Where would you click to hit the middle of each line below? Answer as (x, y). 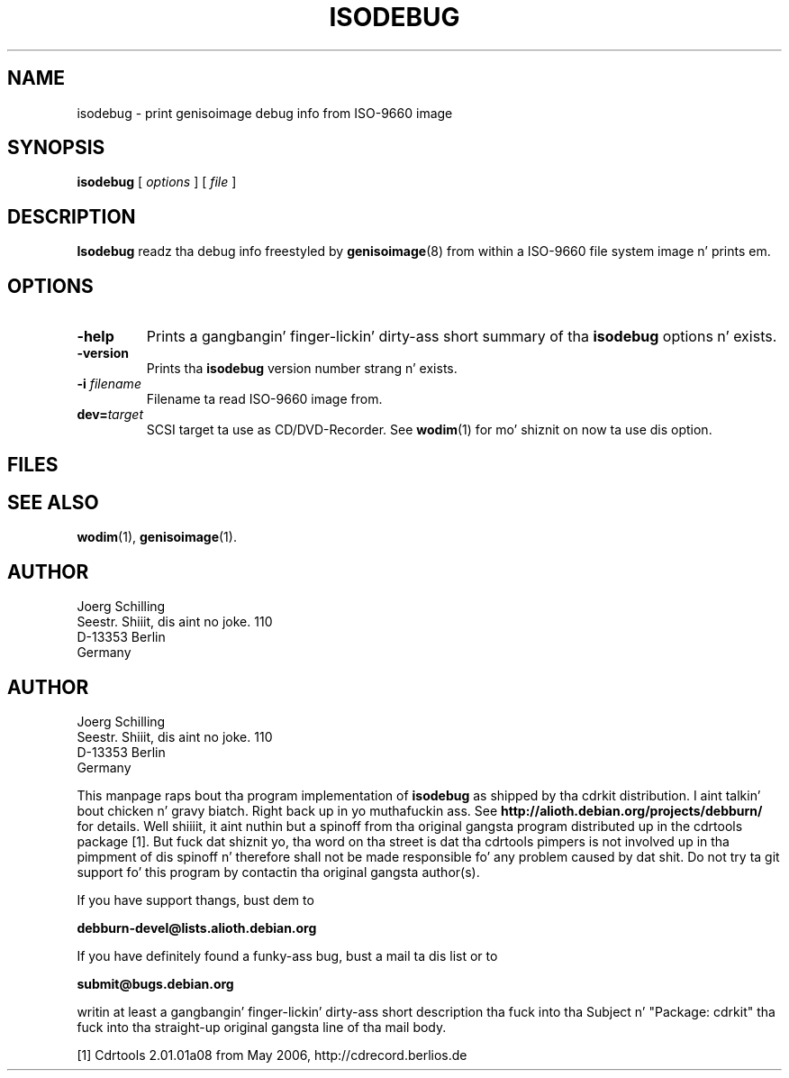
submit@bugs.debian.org (155, 984)
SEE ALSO (53, 502)
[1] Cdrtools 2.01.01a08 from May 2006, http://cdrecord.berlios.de (272, 1055)
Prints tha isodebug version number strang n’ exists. (302, 369)
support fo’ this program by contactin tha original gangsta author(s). (278, 872)
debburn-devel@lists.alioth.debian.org (197, 928)
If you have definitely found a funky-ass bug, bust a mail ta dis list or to (287, 956)
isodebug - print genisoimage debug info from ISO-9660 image (265, 113)
